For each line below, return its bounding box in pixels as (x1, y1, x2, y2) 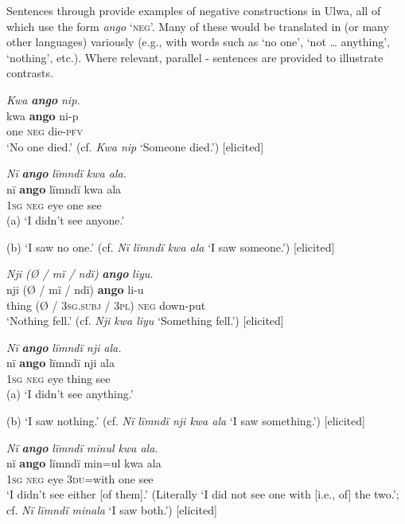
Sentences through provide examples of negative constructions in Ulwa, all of (6, 2, 381, 18)
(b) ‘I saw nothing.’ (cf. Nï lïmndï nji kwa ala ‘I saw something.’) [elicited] (6, 413, 365, 429)
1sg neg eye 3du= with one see (6, 470, 154, 487)
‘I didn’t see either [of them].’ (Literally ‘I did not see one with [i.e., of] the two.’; (6, 486, 399, 502)
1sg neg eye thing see (6, 370, 111, 386)
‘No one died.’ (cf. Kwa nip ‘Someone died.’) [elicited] (6, 138, 264, 154)
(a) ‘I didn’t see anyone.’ (6, 212, 125, 229)
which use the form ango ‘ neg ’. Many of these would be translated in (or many (6, 18, 389, 34)
